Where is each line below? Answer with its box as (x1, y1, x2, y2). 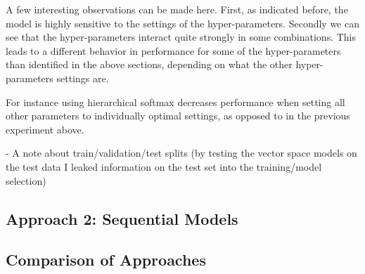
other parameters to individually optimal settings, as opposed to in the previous (6, 108, 350, 123)
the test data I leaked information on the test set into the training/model (6, 159, 322, 174)
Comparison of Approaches (6, 249, 206, 270)
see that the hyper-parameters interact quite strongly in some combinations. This (6, 30, 357, 44)
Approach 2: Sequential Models (6, 207, 238, 229)
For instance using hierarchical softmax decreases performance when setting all (6, 94, 345, 109)
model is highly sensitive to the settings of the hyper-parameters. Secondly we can (6, 15, 359, 30)
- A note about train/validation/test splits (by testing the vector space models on (6, 145, 357, 160)
